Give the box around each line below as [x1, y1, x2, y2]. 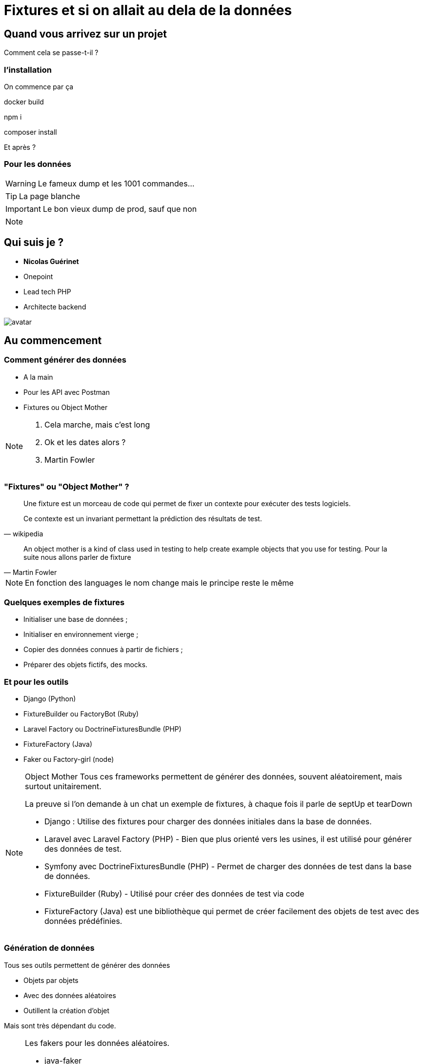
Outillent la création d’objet [23, 1006, 110, 1015]
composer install [4, 127, 57, 136]
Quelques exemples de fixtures [4, 597, 125, 607]
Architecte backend [23, 302, 86, 311]
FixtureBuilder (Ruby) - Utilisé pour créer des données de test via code [44, 888, 304, 899]
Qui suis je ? [4, 236, 64, 249]
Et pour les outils [4, 676, 69, 687]
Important [5, 204, 41, 214]
